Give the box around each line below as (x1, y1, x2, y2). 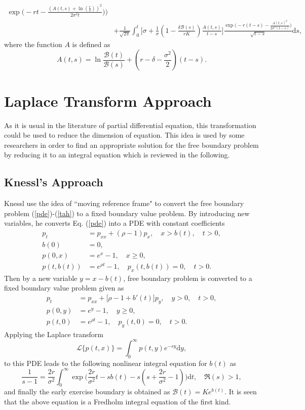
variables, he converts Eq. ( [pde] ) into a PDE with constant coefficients (4, 218, 225, 228)
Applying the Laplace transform (4, 329, 103, 339)
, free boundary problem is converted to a (123, 272, 252, 283)
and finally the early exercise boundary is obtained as (4, 386, 170, 397)
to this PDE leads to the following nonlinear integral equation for (4, 357, 207, 368)
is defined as (72, 38, 110, 49)
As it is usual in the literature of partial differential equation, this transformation (4, 119, 256, 130)
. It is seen (224, 386, 257, 397)
